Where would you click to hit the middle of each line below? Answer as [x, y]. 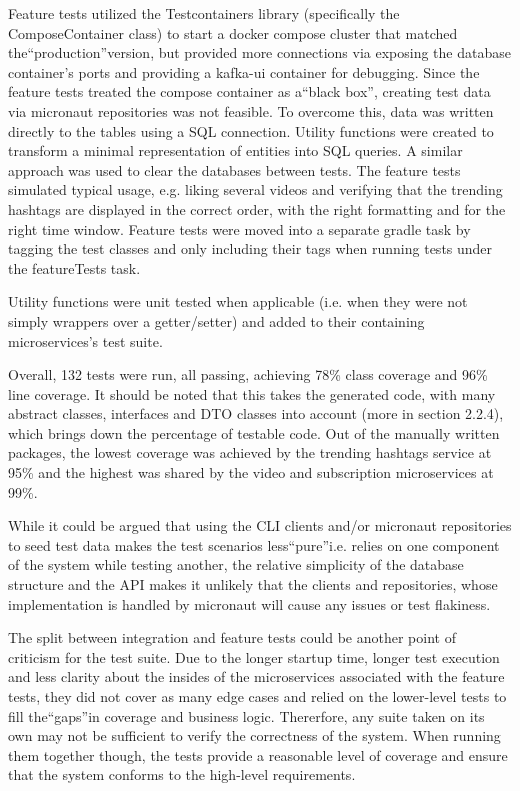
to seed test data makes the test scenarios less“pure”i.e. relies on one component [254, 544]
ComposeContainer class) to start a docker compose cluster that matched [233, 32]
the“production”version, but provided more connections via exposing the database [259, 52]
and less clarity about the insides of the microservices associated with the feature [256, 676]
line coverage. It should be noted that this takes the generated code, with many [252, 393]
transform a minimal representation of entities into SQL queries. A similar [235, 150]
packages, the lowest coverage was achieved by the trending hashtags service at [250, 452]
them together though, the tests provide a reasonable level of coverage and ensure [258, 754]
